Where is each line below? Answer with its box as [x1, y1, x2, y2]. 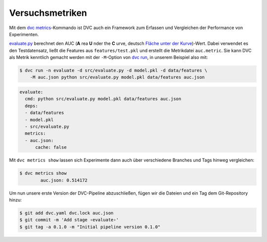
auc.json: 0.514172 [40, 177, 88, 183]
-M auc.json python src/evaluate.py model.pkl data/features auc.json [30, 75, 205, 80]
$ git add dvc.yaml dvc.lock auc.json [19, 210, 114, 216]
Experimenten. [9, 31, 39, 37]
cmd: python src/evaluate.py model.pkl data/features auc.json [25, 96, 181, 102]
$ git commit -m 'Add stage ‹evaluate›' [19, 217, 119, 223]
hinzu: [9, 197, 22, 202]
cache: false [35, 145, 67, 150]
